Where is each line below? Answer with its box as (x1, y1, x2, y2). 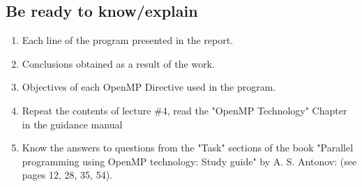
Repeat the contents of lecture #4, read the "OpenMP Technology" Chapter (22, 103, 347, 117)
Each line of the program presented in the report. (22, 33, 234, 47)
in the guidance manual (22, 117, 123, 131)
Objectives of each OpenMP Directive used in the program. (22, 80, 276, 94)
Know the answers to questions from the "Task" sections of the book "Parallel (22, 140, 354, 155)
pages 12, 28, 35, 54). (22, 167, 112, 182)
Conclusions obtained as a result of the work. (22, 56, 215, 70)
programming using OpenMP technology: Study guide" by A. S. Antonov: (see (22, 154, 357, 168)
